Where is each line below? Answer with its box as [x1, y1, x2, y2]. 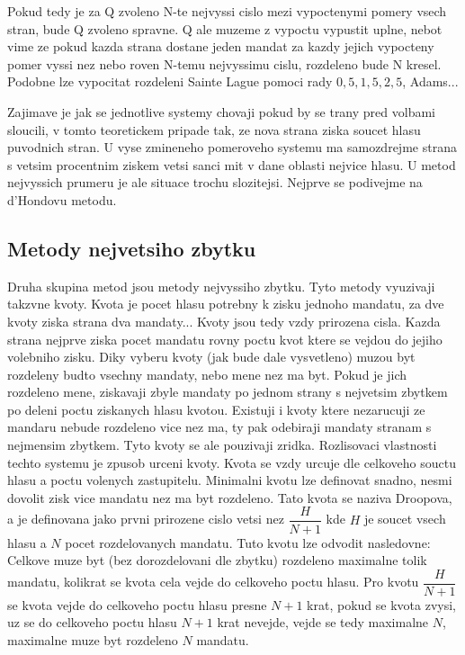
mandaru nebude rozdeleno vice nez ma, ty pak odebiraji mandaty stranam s [7, 417, 432, 436]
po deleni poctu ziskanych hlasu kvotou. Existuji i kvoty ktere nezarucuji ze [7, 399, 425, 418]
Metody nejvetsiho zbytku [7, 234, 256, 262]
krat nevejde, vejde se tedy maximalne [217, 613, 429, 632]
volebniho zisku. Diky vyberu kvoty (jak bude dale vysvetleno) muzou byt [7, 347, 416, 366]
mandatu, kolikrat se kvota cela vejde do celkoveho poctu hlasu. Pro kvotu [7, 572, 419, 591]
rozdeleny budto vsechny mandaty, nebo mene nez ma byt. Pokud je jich [7, 364, 407, 383]
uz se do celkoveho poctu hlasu [7, 613, 177, 632]
